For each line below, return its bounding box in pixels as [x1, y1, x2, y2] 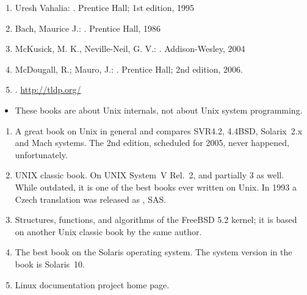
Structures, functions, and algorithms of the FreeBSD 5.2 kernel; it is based [15, 213, 297, 226]
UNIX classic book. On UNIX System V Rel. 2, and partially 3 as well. [15, 169, 284, 181]
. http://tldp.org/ [15, 83, 81, 96]
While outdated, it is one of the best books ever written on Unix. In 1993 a [15, 180, 297, 193]
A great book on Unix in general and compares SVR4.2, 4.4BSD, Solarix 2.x [15, 124, 303, 137]
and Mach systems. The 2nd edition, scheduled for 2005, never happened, [15, 136, 289, 149]
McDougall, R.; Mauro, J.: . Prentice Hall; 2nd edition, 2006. [15, 62, 243, 75]
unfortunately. [15, 148, 68, 161]
